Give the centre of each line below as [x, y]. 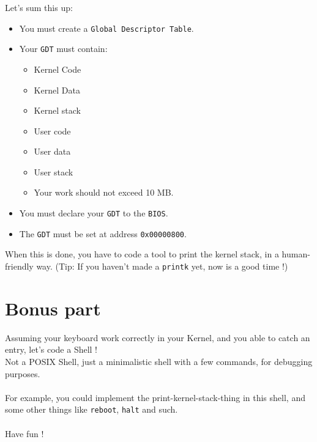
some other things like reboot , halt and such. [91, 409]
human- [296, 254]
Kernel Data [57, 90]
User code [52, 131]
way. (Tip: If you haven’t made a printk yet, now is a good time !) [162, 266]
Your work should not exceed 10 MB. [104, 192]
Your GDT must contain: [63, 49]
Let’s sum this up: [39, 7]
